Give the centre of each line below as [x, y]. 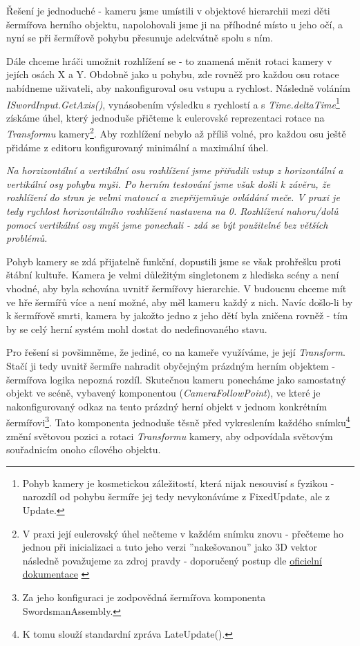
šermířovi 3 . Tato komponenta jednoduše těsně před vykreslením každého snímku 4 [178, 421]
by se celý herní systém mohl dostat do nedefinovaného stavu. [137, 329]
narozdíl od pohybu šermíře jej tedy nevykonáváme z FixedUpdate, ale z [176, 496]
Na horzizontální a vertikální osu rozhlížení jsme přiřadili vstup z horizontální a [175, 170]
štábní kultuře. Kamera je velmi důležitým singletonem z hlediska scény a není [173, 275]
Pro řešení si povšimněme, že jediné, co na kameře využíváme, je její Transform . [176, 352]
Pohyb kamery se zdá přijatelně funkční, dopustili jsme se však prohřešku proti [174, 261]
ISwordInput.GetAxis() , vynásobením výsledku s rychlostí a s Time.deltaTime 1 [173, 103]
